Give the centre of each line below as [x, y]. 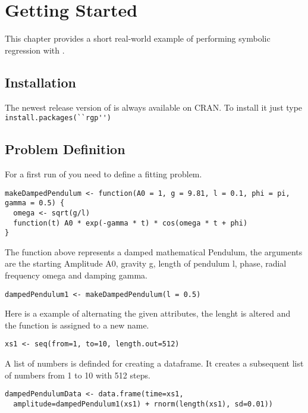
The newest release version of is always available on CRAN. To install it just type [154, 107]
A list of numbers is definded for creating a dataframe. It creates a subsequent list [154, 363]
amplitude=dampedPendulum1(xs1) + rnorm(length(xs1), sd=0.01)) [143, 404]
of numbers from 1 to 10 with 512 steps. [78, 375]
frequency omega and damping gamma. [76, 275]
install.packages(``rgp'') [58, 118]
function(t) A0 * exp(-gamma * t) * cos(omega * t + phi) [131, 223]
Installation [40, 82]
